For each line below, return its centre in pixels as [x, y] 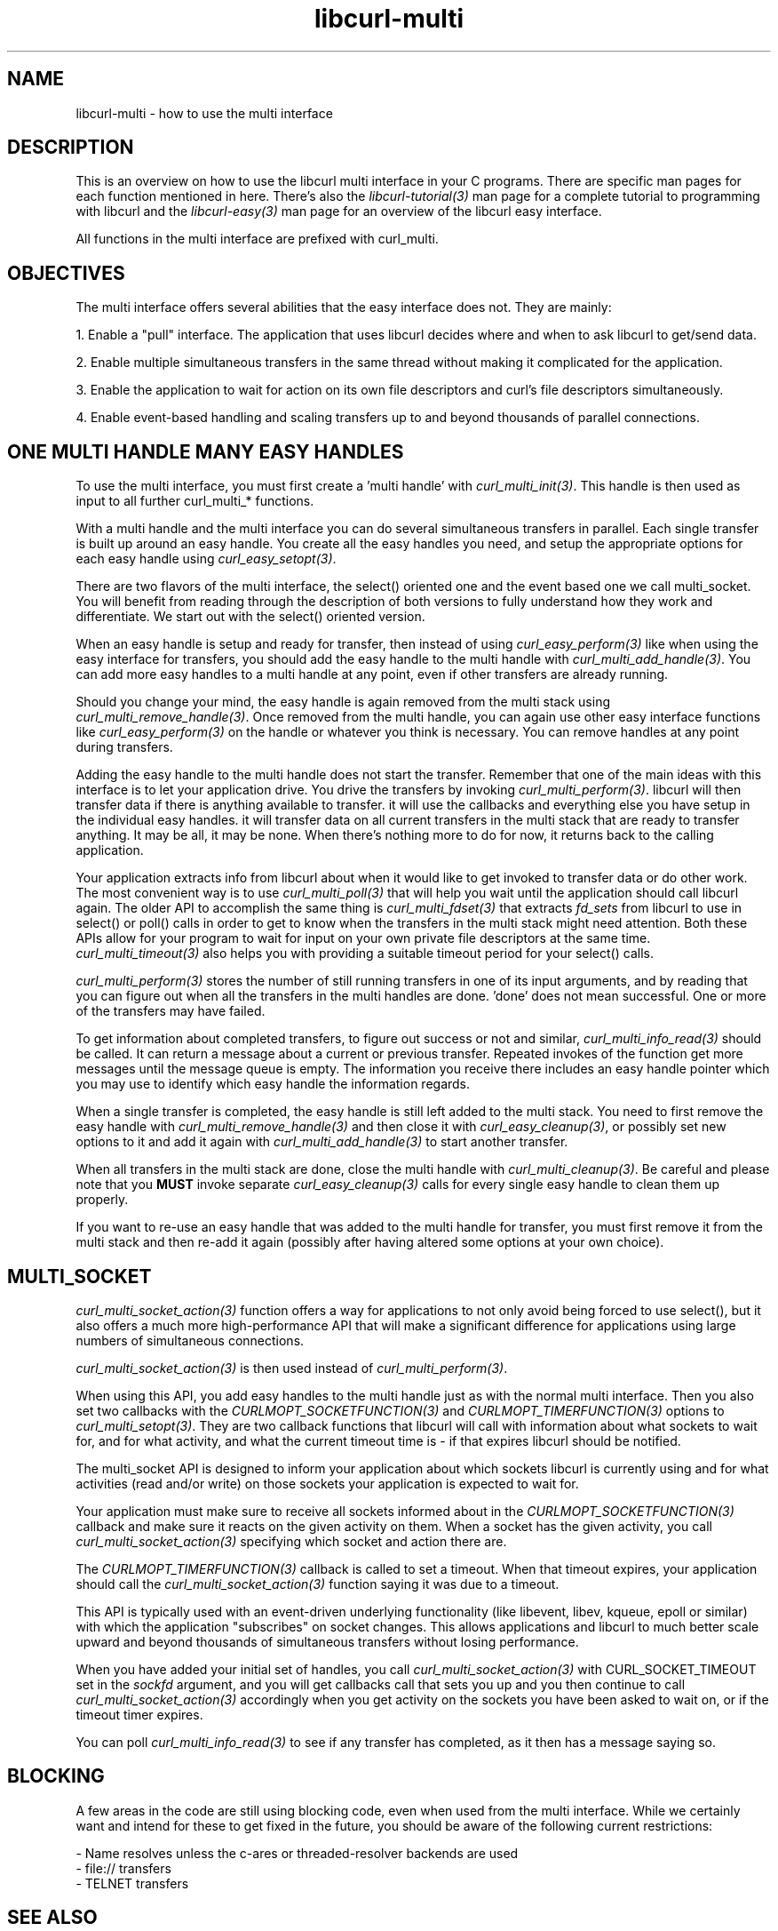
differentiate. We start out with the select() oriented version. [250, 617]
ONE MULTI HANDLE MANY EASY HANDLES [206, 451]
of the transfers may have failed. [171, 1011]
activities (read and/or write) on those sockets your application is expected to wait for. [327, 1483]
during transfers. [124, 747]
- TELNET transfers [132, 1883]
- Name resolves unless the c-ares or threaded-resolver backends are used [297, 1853]
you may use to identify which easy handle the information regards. [273, 1084]
